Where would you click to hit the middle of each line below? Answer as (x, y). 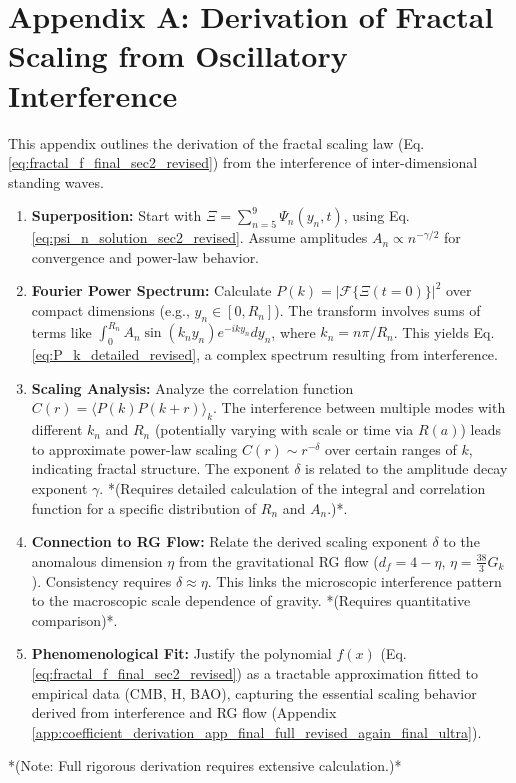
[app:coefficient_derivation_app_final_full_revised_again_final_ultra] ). (256, 731)
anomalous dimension (97, 560)
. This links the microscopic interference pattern (354, 580)
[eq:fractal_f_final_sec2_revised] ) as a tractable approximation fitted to (254, 672)
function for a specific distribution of (144, 507)
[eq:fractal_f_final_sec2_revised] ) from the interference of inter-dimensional (243, 162)
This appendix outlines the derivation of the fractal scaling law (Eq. (216, 142)
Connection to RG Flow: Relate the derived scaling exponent (229, 541)
